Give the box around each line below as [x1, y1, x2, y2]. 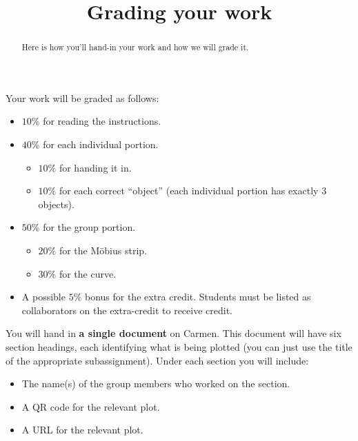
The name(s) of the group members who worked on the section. [21, 376, 290, 391]
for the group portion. [43, 220, 136, 234]
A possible [21, 289, 66, 304]
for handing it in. [59, 160, 132, 174]
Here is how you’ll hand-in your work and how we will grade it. [21, 41, 249, 53]
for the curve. [59, 266, 117, 280]
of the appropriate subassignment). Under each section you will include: [6, 353, 309, 367]
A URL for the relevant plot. [21, 422, 143, 437]
